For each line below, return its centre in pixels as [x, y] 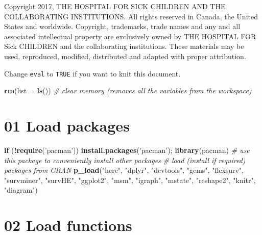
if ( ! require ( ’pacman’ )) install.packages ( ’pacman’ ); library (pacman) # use [127, 150]
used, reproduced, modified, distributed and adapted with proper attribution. [125, 56]
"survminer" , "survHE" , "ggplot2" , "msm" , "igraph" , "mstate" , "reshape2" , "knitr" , [130, 180]
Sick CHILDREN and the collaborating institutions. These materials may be [124, 46]
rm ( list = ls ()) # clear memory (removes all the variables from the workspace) [128, 90]
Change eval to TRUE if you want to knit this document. [92, 73]
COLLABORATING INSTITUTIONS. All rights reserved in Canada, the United [131, 16]
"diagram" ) [21, 190]
